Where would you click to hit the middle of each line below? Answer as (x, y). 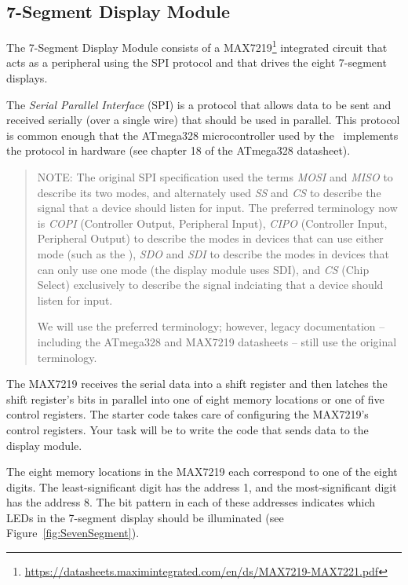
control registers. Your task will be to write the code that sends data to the (188, 429)
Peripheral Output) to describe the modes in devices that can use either (210, 238)
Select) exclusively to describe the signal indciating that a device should (210, 285)
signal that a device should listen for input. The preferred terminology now (217, 208)
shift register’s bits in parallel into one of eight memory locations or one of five (195, 399)
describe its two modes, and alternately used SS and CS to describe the (209, 192)
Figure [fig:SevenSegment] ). (73, 533)
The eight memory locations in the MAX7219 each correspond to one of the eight (202, 472)
